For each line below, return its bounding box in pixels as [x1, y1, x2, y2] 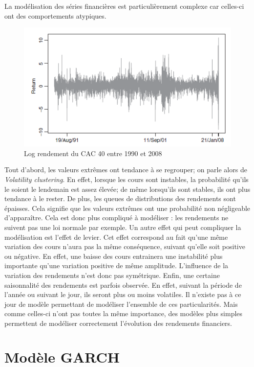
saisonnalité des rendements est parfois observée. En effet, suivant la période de [4, 279, 242, 290]
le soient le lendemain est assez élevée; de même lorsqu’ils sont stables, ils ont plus [4, 183, 251, 194]
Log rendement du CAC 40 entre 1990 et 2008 [24, 148, 162, 158]
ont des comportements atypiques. [4, 10, 106, 21]
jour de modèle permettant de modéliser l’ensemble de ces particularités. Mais [4, 298, 238, 309]
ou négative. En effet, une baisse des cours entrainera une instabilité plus [4, 251, 223, 261]
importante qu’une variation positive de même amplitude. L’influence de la [4, 260, 229, 271]
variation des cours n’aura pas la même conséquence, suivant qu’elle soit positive [4, 241, 245, 252]
